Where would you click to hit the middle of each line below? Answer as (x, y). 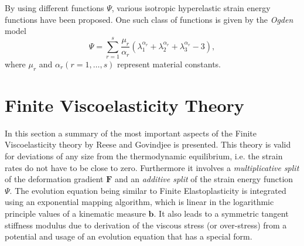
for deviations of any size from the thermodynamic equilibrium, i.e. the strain (144, 156)
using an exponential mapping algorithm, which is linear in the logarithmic (139, 202)
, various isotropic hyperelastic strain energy (191, 8)
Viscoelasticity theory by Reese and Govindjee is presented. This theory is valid (148, 144)
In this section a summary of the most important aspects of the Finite (131, 133)
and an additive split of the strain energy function (204, 179)
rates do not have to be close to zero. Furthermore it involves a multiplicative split (152, 167)
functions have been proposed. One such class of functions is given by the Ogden (149, 19)
